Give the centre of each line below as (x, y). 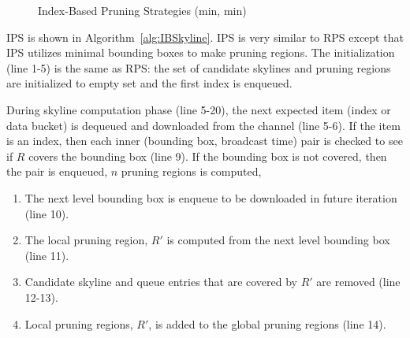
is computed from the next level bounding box (278, 240)
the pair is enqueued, (57, 171)
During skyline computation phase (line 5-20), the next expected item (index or (199, 109)
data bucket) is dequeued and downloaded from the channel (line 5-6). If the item (203, 125)
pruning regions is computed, (191, 171)
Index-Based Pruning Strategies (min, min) (142, 10)
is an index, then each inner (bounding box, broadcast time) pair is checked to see (205, 141)
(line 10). (47, 213)
